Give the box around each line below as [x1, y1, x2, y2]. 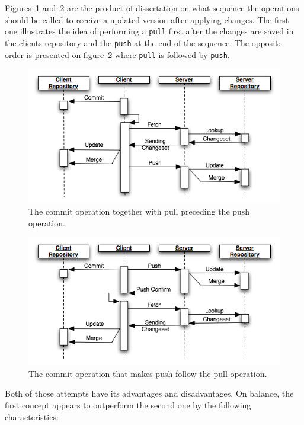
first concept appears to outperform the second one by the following [5, 399, 251, 411]
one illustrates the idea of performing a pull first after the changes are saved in [5, 25, 294, 37]
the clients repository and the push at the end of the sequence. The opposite [5, 36, 282, 49]
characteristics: [5, 410, 59, 423]
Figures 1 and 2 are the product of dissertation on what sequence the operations [5, 2, 299, 14]
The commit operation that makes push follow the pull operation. [28, 367, 267, 379]
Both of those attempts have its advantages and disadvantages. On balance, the [5, 387, 294, 400]
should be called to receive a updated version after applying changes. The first [5, 13, 289, 25]
